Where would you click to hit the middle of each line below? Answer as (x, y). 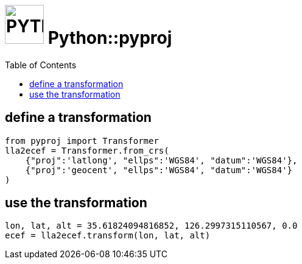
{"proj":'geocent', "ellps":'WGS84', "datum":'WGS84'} (159, 170)
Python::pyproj (110, 38)
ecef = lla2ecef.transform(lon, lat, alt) (108, 236)
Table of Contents (41, 65)
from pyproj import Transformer (82, 141)
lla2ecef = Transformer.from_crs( (87, 150)
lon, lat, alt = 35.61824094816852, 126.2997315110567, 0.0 (151, 226)
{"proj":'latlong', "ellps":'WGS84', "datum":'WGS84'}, (161, 160)
